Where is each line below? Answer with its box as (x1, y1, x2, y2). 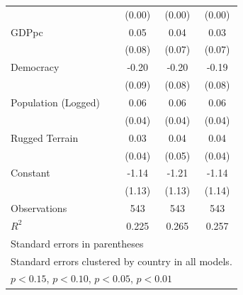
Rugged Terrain (11, 130, 79, 145)
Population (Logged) (11, 94, 101, 109)
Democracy (11, 60, 60, 74)
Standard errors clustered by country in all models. (11, 253, 232, 268)
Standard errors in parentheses (11, 235, 144, 250)
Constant (11, 165, 50, 180)
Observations (11, 201, 67, 216)
